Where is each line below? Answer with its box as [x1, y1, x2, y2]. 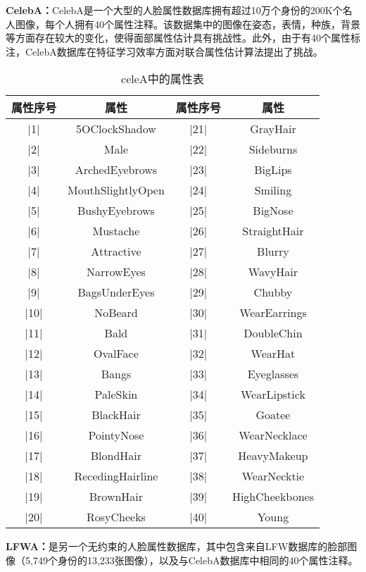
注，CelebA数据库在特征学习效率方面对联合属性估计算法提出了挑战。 [6, 44, 323, 58]
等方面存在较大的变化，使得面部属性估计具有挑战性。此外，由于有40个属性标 [6, 30, 360, 45]
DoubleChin [244, 325, 303, 342]
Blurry [257, 243, 289, 260]
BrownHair [89, 488, 144, 505]
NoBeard [94, 304, 138, 321]
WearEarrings [239, 304, 307, 321]
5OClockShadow [76, 120, 156, 137]
